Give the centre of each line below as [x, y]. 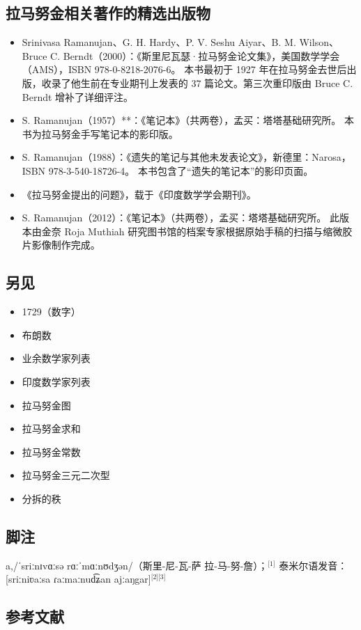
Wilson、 [319, 42]
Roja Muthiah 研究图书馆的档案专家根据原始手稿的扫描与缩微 [203, 231]
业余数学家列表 [56, 358]
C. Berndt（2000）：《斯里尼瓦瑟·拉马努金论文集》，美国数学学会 [195, 55]
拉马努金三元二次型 [66, 475]
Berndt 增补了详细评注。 [78, 96]
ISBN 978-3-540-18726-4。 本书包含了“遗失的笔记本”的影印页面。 [168, 170]
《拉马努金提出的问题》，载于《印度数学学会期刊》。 [139, 194]
